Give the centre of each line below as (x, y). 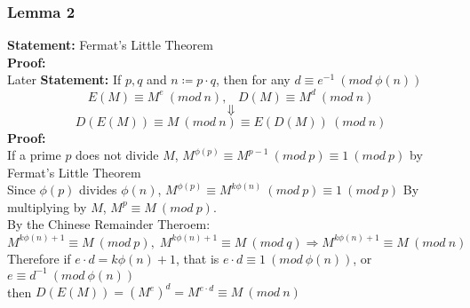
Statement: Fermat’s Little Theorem (110, 45)
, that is (198, 258)
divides (98, 190)
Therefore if (39, 258)
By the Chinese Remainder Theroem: (109, 224)
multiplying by (47, 206)
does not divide (117, 155)
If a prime (34, 155)
